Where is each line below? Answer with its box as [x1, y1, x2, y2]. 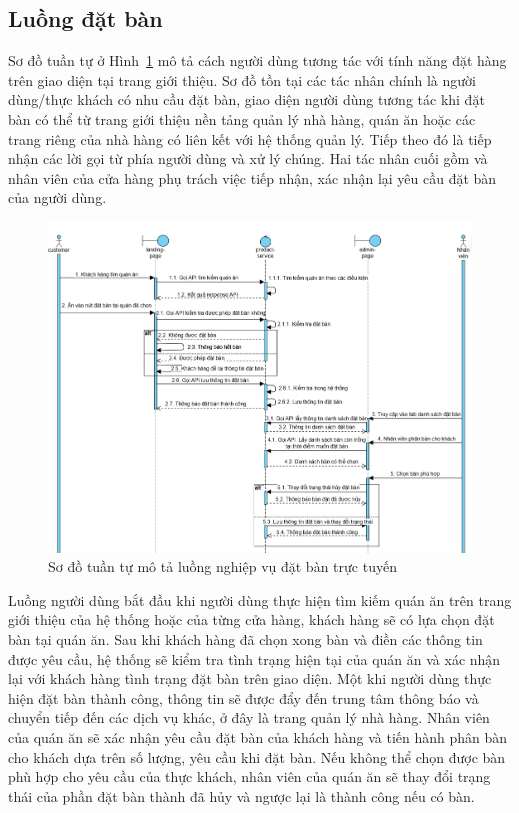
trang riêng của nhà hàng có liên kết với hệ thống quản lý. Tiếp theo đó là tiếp [8, 128, 492, 149]
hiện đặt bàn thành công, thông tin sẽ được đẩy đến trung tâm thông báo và [8, 687, 479, 708]
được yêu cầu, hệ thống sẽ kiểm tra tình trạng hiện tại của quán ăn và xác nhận [8, 648, 501, 669]
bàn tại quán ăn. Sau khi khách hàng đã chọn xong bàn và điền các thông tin [8, 629, 483, 650]
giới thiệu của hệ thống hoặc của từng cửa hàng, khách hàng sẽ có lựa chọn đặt [8, 609, 495, 630]
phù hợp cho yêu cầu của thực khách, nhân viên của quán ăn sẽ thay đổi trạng [8, 766, 491, 787]
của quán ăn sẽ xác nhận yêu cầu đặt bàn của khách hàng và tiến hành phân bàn [8, 727, 508, 748]
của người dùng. [8, 187, 107, 208]
